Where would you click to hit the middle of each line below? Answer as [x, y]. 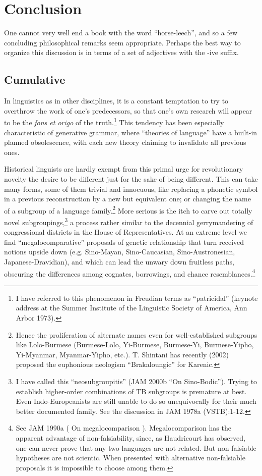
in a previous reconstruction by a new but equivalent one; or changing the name [127, 199]
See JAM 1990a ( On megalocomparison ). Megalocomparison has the [123, 428]
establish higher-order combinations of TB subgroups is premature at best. [131, 391]
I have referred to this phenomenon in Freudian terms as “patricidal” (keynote [137, 298]
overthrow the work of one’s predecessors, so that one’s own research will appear [128, 110]
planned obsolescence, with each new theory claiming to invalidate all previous [125, 142]
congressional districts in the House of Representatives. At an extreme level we [125, 232]
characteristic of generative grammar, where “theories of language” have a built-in [131, 132]
